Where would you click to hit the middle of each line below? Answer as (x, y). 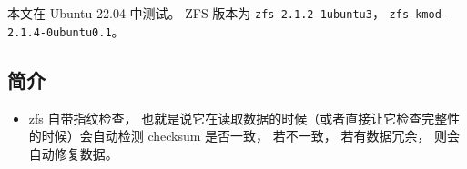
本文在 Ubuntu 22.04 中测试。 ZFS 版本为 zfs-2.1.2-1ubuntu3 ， (196, 13)
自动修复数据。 (73, 153)
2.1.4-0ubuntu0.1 (60, 32)
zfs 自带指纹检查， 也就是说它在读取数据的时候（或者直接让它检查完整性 (244, 118)
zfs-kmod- (419, 15)
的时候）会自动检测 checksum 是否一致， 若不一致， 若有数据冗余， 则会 (244, 136)
